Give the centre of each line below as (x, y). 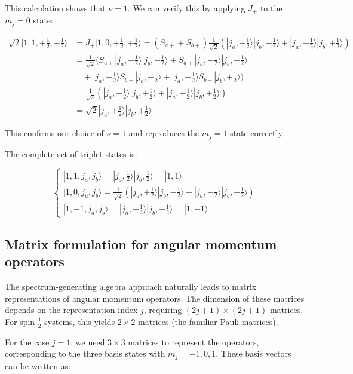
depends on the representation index (71, 310)
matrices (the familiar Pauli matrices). (208, 321)
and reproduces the (164, 133)
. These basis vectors (254, 353)
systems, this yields (80, 321)
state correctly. (257, 133)
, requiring (163, 310)
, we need (88, 341)
